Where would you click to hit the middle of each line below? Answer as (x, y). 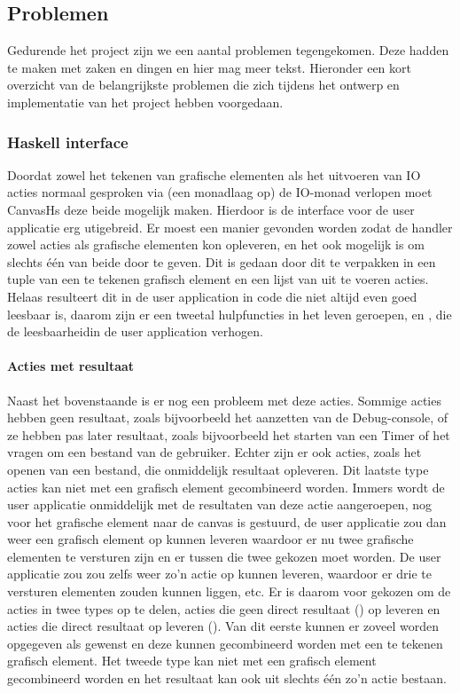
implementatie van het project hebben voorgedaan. (145, 102)
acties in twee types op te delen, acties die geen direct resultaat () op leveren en (224, 608)
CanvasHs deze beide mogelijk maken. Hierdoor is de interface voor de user (211, 209)
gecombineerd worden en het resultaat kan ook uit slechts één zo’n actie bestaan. (227, 678)
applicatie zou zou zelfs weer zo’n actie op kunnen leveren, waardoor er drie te (219, 574)
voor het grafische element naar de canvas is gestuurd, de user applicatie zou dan (227, 521)
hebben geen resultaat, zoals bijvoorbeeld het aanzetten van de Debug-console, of (228, 417)
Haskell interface (68, 142)
